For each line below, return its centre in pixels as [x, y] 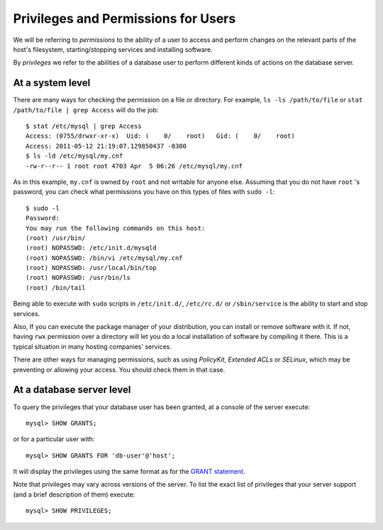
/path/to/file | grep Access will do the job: [86, 109]
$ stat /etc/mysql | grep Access [84, 126]
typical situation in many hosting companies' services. [92, 346]
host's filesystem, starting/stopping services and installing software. [113, 49]
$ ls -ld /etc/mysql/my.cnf [74, 156]
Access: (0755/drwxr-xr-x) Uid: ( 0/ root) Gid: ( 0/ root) [160, 136]
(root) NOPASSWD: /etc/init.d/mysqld [91, 248]
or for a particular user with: [54, 439]
